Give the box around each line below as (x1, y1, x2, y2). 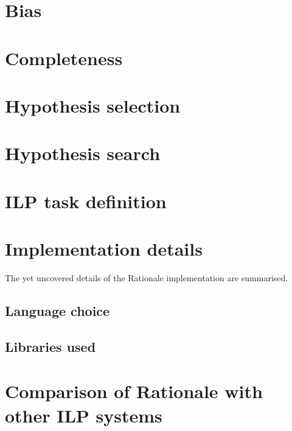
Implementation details (5, 236, 203, 261)
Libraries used (5, 337, 96, 356)
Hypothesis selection (5, 93, 181, 117)
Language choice (5, 301, 110, 320)
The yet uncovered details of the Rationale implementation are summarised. (5, 272, 288, 284)
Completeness (5, 45, 123, 70)
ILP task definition (5, 188, 167, 213)
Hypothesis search (5, 141, 161, 166)
